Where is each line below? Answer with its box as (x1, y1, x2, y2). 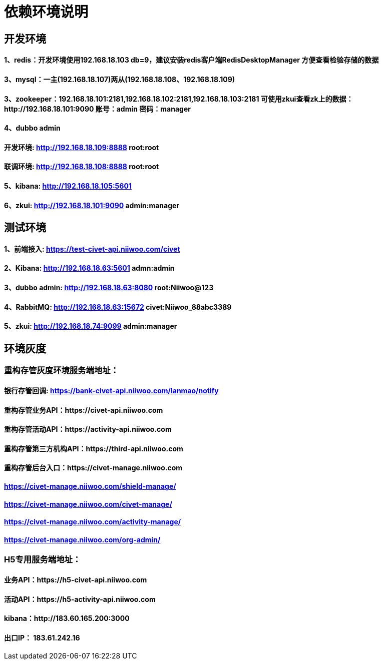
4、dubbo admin (4, 124, 61, 133)
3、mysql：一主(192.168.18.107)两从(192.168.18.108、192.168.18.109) (4, 75, 235, 84)
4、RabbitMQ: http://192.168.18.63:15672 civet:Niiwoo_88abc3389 (4, 302, 232, 311)
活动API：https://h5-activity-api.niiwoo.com (4, 594, 156, 603)
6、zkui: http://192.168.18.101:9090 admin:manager (4, 201, 180, 210)
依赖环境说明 (4, 4, 89, 21)
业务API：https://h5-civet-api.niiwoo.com (4, 575, 147, 584)
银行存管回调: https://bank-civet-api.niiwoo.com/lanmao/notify (4, 386, 219, 395)
